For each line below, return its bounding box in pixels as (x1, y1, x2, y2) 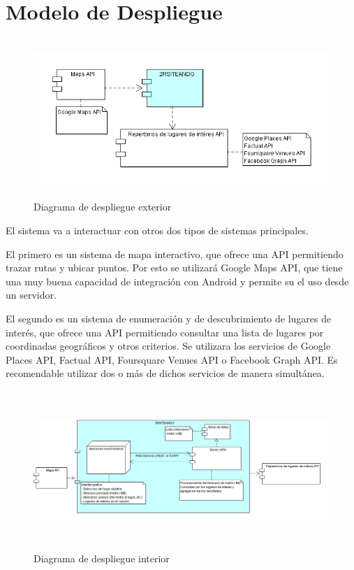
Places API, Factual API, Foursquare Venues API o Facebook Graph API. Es (6, 352, 338, 366)
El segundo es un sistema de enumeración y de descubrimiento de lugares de (6, 311, 332, 326)
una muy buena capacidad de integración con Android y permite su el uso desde (6, 273, 349, 288)
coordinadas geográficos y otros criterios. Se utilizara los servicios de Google (6, 339, 331, 353)
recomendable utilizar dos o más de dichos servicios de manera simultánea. (6, 366, 325, 380)
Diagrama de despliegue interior (34, 551, 170, 566)
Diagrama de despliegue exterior (34, 199, 172, 214)
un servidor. (6, 287, 57, 302)
